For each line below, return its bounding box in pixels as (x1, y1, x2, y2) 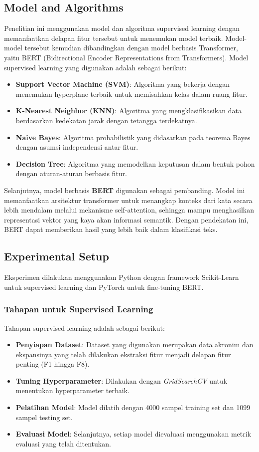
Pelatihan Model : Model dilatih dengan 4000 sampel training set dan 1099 (15, 402, 251, 413)
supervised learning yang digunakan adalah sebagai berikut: (4, 62, 187, 72)
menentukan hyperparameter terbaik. (15, 385, 129, 396)
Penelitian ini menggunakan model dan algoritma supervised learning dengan (4, 23, 240, 33)
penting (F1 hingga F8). (15, 359, 90, 369)
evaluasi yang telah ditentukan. (15, 438, 111, 449)
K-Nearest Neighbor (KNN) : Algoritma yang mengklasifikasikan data (15, 105, 242, 116)
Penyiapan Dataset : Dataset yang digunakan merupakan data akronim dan (15, 339, 254, 350)
